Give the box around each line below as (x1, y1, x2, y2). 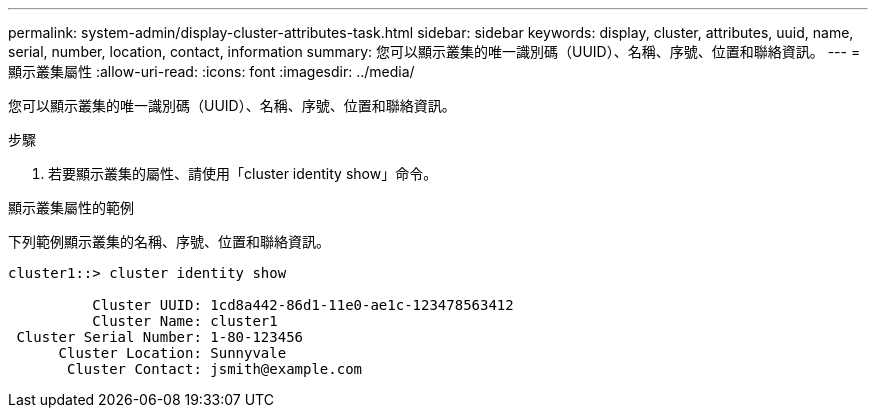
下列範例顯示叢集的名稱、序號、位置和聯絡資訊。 (8, 233, 330, 250)
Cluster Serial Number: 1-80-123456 (16, 329, 304, 345)
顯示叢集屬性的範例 (8, 199, 134, 216)
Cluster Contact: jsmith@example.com (67, 361, 363, 377)
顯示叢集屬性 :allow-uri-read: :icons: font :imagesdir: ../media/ (8, 63, 415, 80)
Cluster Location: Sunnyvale (58, 345, 287, 361)
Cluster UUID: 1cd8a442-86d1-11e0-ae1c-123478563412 (92, 297, 514, 313)
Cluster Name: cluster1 (92, 313, 278, 329)
